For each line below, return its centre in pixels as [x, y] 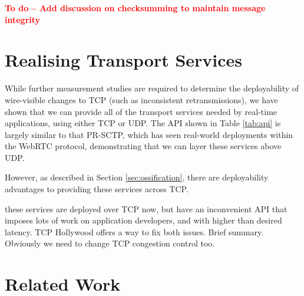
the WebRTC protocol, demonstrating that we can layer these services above [143, 146]
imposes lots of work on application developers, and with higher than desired [143, 220]
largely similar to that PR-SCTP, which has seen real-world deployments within [149, 134]
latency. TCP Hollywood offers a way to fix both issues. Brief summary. [134, 231]
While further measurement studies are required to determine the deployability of [152, 88]
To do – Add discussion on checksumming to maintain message [135, 8]
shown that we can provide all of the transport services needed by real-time [141, 111]
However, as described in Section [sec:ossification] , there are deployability [137, 177]
